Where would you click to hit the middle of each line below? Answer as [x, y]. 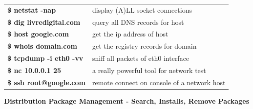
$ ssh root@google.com [46, 82]
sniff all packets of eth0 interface [141, 58]
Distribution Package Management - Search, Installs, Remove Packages [126, 100]
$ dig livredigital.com [44, 22]
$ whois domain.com [42, 46]
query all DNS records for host [138, 22]
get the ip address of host [130, 34]
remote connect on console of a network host [159, 82]
